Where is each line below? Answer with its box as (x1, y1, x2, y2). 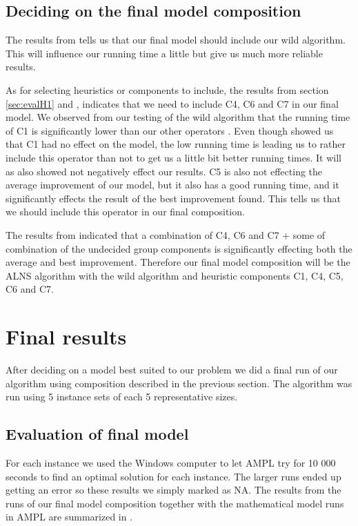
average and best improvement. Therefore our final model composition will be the (6, 255, 350, 269)
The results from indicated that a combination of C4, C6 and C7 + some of (6, 227, 326, 242)
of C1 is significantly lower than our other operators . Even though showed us (6, 123, 334, 137)
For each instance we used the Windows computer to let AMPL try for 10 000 (6, 456, 336, 469)
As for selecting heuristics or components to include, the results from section (6, 82, 329, 97)
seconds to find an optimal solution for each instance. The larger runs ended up (6, 469, 341, 483)
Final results (6, 322, 127, 351)
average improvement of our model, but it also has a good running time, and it (6, 177, 339, 192)
